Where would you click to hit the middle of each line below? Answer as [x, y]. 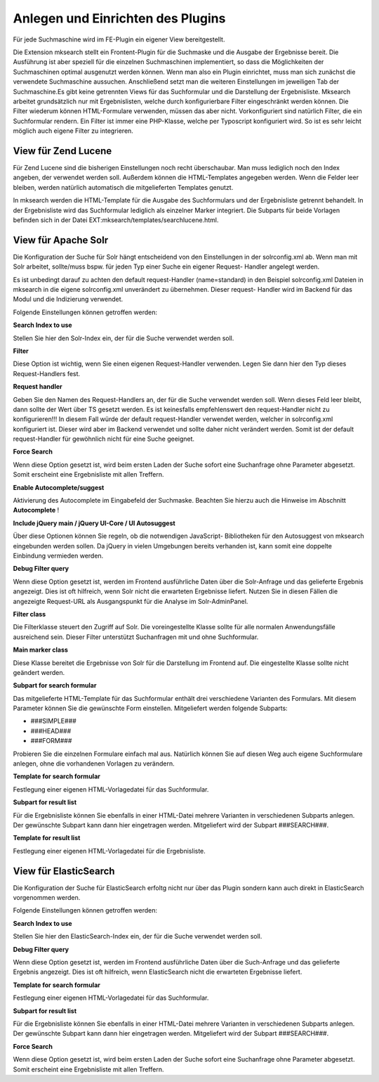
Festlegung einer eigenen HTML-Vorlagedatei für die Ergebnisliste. [109, 851]
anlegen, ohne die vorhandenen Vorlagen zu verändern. [94, 764]
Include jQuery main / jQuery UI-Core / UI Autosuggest [94, 523]
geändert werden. [39, 672]
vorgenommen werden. [47, 898]
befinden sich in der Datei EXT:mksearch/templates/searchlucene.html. [116, 220]
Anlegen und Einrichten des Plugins [119, 18]
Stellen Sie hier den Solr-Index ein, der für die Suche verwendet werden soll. [124, 338]
